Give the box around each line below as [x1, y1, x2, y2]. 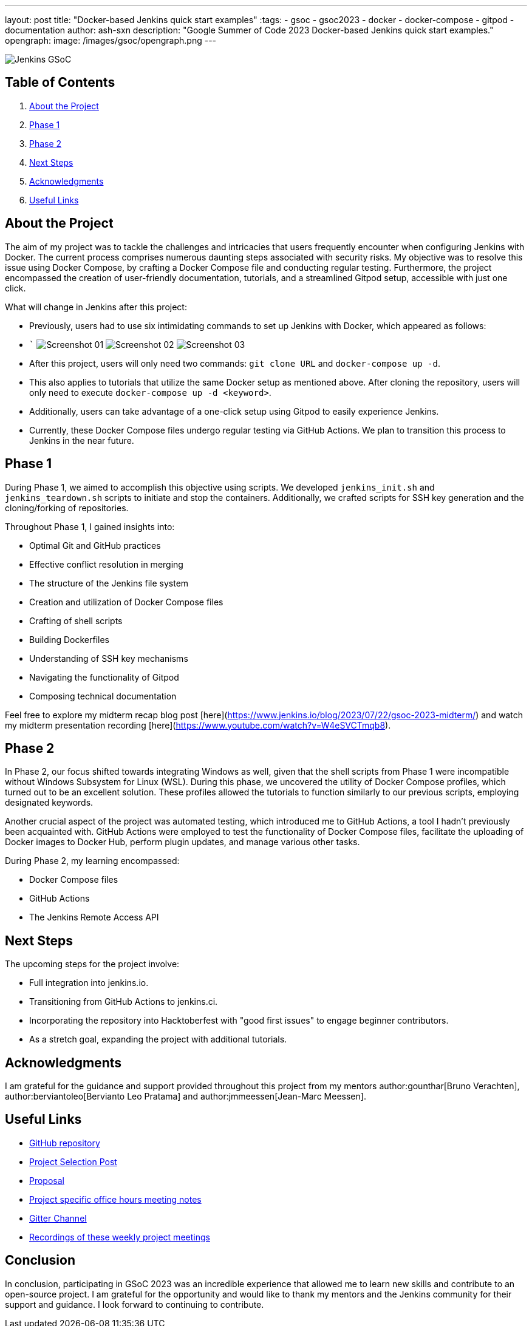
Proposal [29, 1175, 64, 1186]
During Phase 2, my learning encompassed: [5, 855, 180, 866]
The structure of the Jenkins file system [29, 577, 189, 588]
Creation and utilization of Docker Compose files [29, 596, 223, 607]
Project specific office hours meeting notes [29, 1194, 202, 1205]
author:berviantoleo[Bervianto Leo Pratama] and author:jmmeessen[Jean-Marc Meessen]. [5, 1091, 366, 1102]
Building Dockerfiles [29, 634, 110, 645]
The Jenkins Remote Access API [29, 912, 159, 923]
